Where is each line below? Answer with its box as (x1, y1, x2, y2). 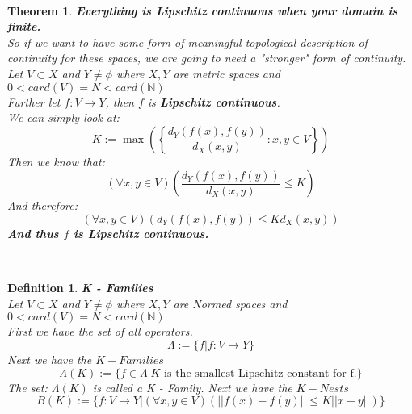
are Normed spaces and (173, 295, 288, 312)
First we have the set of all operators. (7, 323, 193, 340)
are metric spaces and (173, 65, 280, 82)
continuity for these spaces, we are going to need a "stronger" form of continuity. (7, 49, 406, 66)
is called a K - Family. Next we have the (92, 378, 292, 395)
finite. (7, 18, 41, 35)
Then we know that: (7, 153, 105, 169)
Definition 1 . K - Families (7, 279, 153, 296)
